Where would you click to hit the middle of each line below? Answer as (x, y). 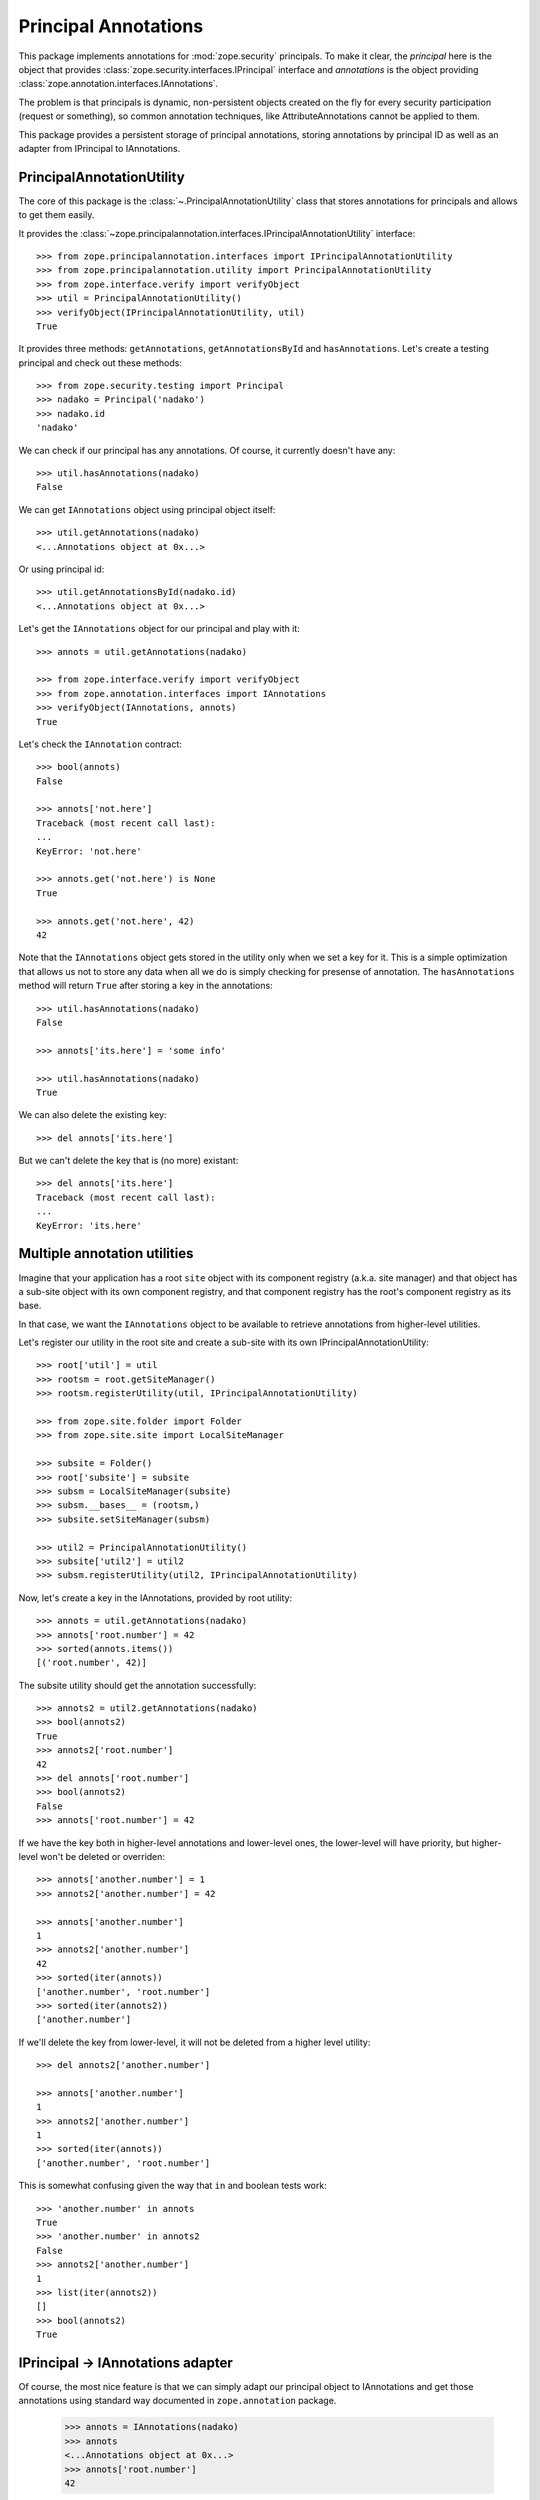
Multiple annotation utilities (106, 1253)
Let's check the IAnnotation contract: (100, 744)
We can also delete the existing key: (92, 1115)
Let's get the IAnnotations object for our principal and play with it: (159, 629)
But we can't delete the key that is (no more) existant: (128, 1161)
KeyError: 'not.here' (89, 851)
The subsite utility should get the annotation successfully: (137, 1685)
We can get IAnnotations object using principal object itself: (147, 509)
